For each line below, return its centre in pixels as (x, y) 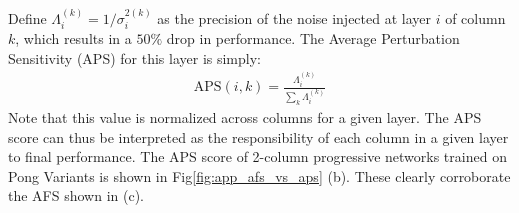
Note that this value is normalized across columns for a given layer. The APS (245, 116)
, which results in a (73, 38)
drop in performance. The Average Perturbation (313, 38)
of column (475, 17)
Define (27, 17)
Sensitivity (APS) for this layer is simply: (134, 57)
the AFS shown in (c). (76, 195)
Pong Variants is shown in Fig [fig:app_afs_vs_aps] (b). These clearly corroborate (259, 175)
